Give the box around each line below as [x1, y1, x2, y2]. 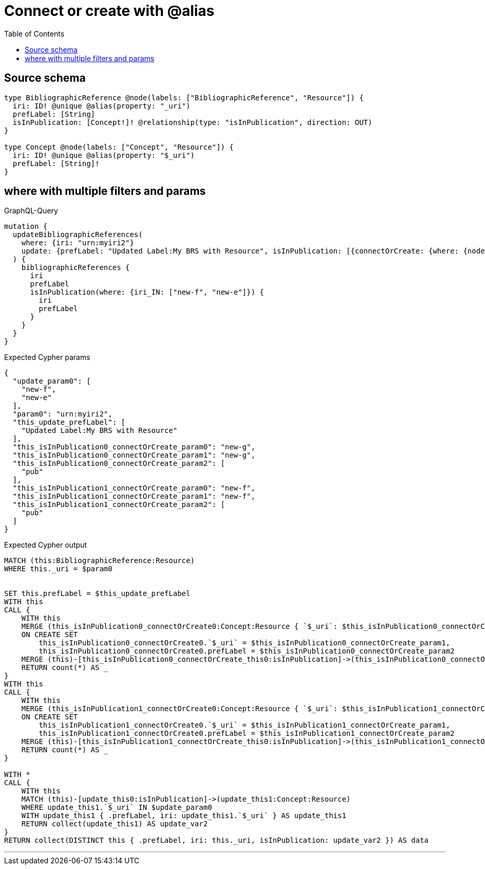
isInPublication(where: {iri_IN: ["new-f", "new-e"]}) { [30, 288, 264, 297]
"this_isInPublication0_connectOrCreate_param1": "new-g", [12, 451, 255, 460]
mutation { [4, 222, 48, 231]
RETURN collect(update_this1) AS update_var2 [21, 820, 208, 828]
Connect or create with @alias [4, 2, 215, 20]
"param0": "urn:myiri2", [12, 410, 113, 419]
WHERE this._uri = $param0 [4, 565, 113, 573]
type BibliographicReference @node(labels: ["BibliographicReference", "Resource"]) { [4, 93, 364, 102]
